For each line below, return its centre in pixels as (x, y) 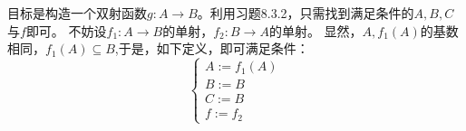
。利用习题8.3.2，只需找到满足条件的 (306, 13)
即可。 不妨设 (66, 30)
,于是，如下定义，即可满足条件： (212, 48)
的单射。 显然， (316, 30)
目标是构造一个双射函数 (77, 13)
